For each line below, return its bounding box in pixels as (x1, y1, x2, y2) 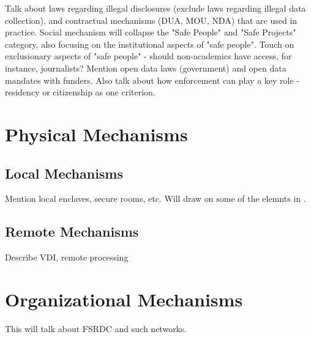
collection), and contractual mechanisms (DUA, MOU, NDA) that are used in (5, 13, 298, 26)
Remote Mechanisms (5, 222, 139, 241)
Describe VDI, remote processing (5, 251, 129, 264)
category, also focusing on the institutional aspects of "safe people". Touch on (5, 37, 294, 50)
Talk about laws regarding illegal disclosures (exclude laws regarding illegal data (5, 2, 306, 14)
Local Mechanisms (5, 163, 124, 182)
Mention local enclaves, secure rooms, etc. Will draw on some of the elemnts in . (5, 192, 306, 205)
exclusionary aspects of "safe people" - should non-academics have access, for (5, 50, 292, 62)
